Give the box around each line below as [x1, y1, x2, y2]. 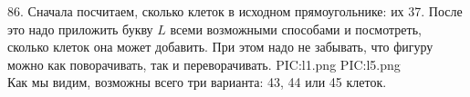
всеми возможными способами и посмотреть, [170, 19, 422, 38]
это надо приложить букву [7, 19, 153, 38]
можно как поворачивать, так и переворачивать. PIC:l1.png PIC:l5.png [7, 54, 401, 73]
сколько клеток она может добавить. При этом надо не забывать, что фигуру [7, 37, 433, 56]
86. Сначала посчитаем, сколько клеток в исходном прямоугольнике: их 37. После [7, 2, 463, 20]
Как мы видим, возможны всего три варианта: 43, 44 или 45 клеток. [7, 73, 387, 92]
